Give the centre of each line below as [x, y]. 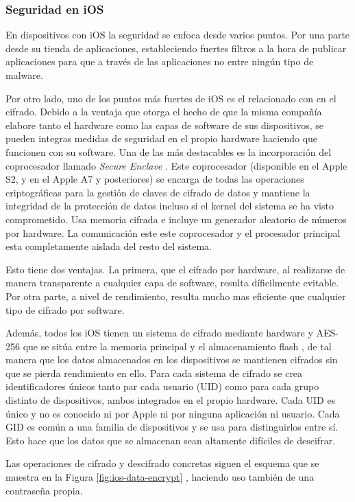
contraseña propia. [44, 490]
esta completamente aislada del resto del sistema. [109, 246]
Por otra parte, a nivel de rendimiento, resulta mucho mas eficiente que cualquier [176, 296]
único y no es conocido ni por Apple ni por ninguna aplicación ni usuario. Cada [173, 413]
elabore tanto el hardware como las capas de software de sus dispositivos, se [164, 125]
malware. [24, 75]
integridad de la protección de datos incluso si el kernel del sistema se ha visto [170, 206]
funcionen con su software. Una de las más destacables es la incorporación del [169, 151]
